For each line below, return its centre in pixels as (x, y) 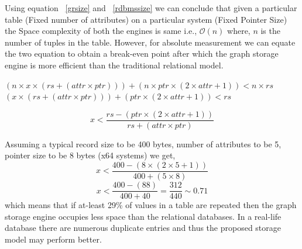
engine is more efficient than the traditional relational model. (114, 65)
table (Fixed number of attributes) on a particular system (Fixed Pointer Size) (146, 19)
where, (239, 31)
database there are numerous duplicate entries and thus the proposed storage (143, 228)
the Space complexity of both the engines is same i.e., (101, 31)
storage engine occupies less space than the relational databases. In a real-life (143, 216)
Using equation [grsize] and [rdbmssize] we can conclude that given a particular (151, 8)
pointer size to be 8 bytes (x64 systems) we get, (90, 155)
